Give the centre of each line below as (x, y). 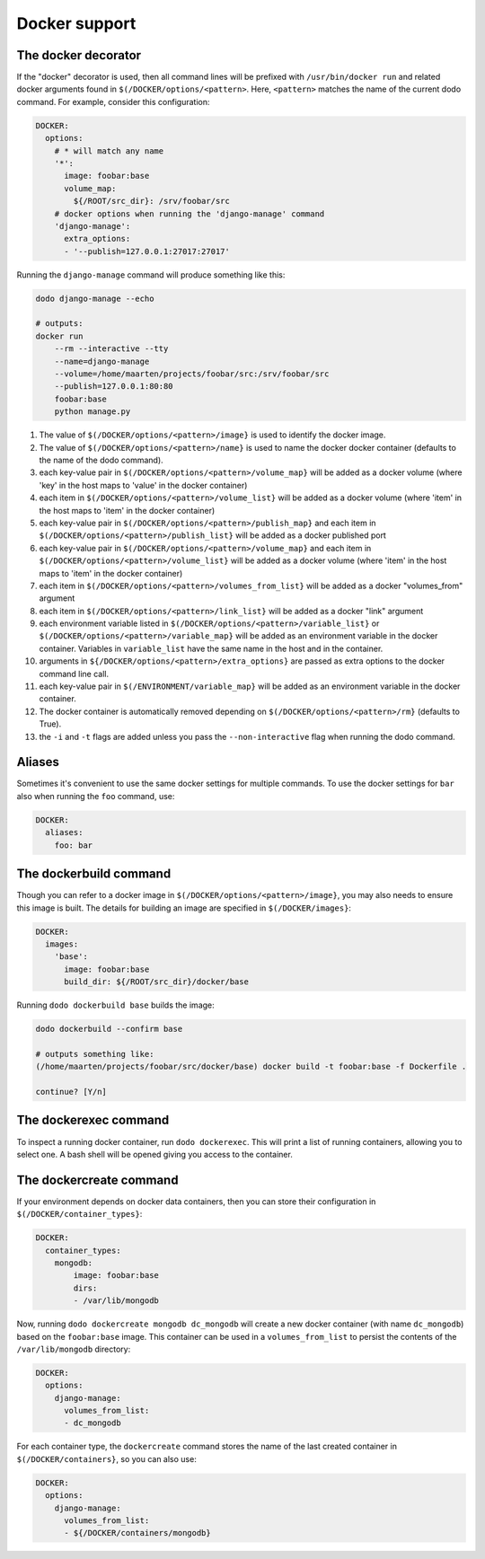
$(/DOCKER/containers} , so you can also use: (106, 1458)
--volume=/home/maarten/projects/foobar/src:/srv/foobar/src (192, 374)
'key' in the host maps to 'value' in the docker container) (143, 485)
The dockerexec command (93, 1120)
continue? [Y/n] (71, 1092)
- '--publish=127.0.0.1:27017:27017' (147, 251)
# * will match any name (109, 151)
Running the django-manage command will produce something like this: (151, 275)
